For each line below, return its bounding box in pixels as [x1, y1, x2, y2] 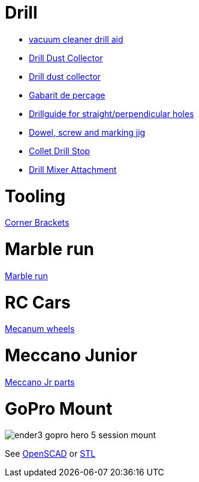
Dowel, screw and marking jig [29, 127, 146, 137]
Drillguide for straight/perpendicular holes [29, 108, 194, 119]
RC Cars [5, 292, 71, 313]
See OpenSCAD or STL [5, 448, 96, 459]
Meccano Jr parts [5, 376, 75, 387]
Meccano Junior [5, 345, 137, 366]
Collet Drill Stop [29, 145, 91, 156]
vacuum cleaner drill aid [29, 34, 123, 44]
